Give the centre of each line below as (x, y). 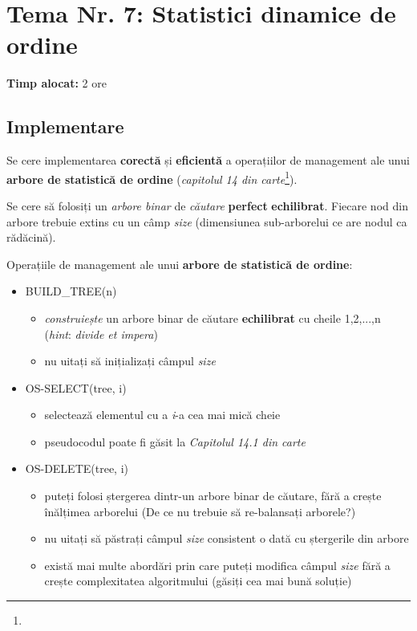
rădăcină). (31, 237)
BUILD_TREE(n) (71, 291)
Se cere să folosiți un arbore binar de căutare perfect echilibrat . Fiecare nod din (207, 205)
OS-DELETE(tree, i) (77, 468)
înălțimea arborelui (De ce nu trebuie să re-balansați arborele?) (200, 511)
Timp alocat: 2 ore (57, 83)
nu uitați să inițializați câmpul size (130, 361)
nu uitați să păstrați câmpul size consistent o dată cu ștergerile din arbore (227, 538)
